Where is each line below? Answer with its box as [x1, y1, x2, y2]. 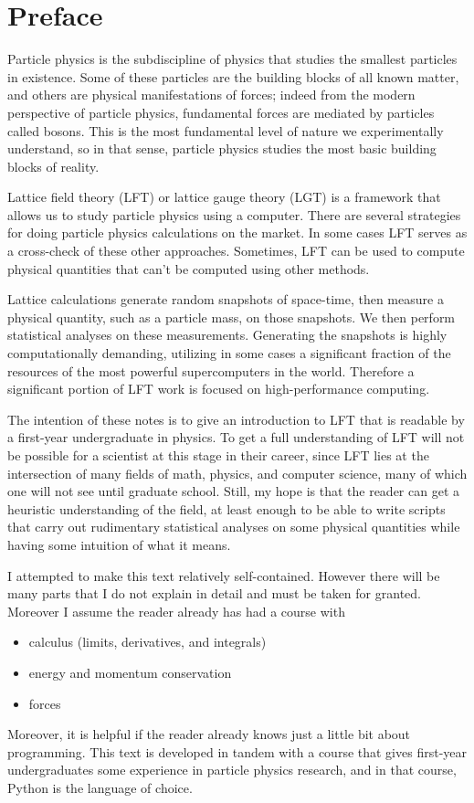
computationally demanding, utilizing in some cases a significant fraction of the [7, 343, 451, 363]
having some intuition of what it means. [7, 534, 231, 554]
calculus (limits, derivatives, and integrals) [28, 632, 267, 651]
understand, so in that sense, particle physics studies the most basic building [7, 139, 437, 158]
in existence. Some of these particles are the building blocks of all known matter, [7, 67, 459, 86]
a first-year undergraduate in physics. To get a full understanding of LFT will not [7, 428, 465, 447]
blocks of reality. [7, 156, 100, 175]
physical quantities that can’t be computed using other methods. [7, 259, 370, 278]
